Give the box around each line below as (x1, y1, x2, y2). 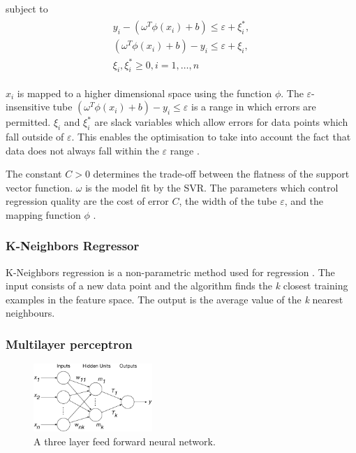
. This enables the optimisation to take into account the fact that (71, 129, 351, 143)
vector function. (6, 180, 73, 194)
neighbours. (6, 305, 55, 320)
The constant (6, 166, 62, 181)
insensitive (6, 99, 50, 114)
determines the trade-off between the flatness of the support (93, 166, 350, 181)
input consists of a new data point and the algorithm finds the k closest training (6, 278, 348, 293)
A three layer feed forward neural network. (34, 433, 216, 448)
